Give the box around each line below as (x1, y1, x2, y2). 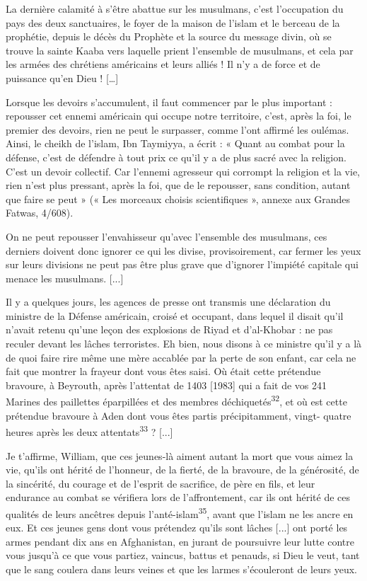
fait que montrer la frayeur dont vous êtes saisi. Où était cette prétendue (6, 364, 321, 379)
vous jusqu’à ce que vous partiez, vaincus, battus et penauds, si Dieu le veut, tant (6, 548, 360, 563)
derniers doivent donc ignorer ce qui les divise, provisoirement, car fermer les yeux (6, 243, 361, 258)
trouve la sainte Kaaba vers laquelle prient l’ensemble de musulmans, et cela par (6, 42, 354, 57)
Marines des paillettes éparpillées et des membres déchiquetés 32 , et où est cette (6, 392, 347, 409)
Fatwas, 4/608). (6, 205, 74, 220)
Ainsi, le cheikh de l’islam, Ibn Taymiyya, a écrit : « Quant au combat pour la (6, 136, 345, 151)
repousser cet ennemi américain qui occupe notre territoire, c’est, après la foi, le (6, 108, 351, 123)
